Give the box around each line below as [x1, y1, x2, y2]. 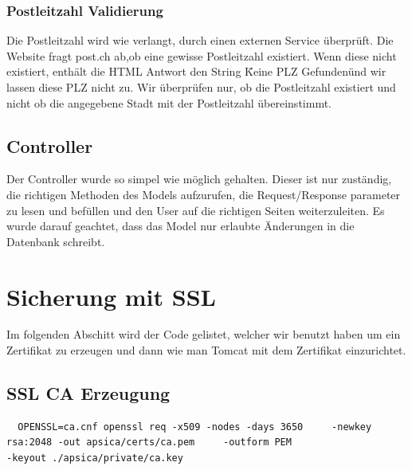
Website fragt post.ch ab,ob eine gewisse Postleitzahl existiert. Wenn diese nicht [6, 47, 397, 64]
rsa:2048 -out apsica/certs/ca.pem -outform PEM [6, 437, 292, 448]
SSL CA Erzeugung [6, 381, 171, 405]
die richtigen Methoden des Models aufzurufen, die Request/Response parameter [6, 186, 401, 202]
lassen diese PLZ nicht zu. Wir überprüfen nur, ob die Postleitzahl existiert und [6, 79, 396, 95]
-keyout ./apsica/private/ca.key [6, 452, 183, 464]
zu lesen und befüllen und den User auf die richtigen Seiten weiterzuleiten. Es [6, 202, 385, 218]
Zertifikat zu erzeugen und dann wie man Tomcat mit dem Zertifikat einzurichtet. [6, 342, 406, 358]
